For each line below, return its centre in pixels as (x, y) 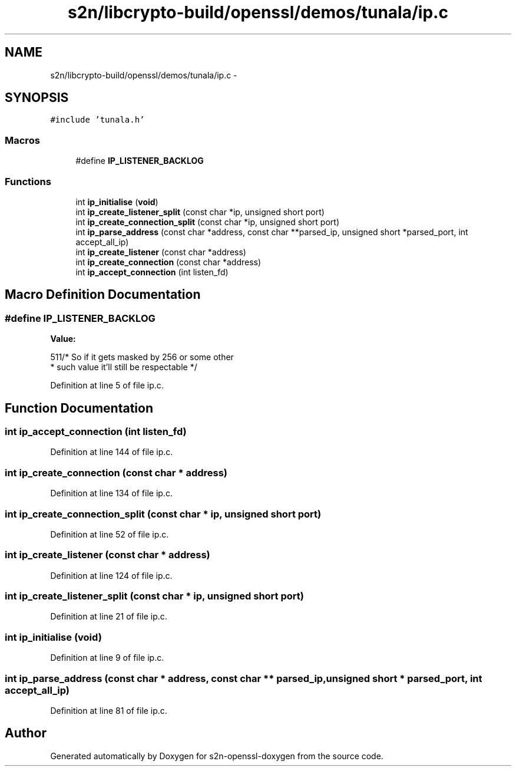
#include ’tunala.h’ (97, 120)
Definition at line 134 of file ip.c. (111, 493)
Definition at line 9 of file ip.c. (107, 658)
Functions (28, 181)
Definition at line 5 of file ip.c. (107, 385)
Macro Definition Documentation (103, 295)
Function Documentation (79, 408)
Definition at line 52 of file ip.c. (110, 534)
